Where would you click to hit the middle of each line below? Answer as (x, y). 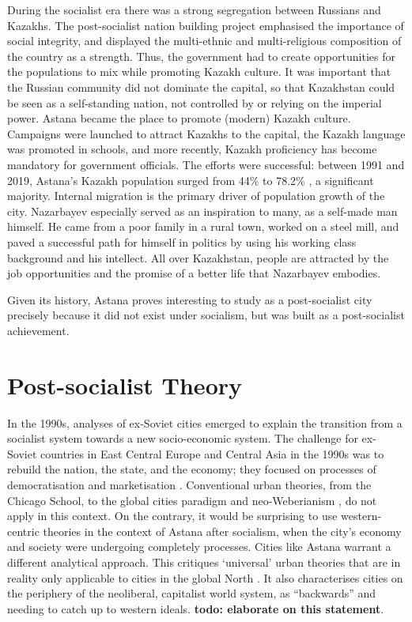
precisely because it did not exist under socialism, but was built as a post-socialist (206, 315)
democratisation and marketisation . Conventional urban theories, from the (189, 484)
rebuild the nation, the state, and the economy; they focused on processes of (192, 469)
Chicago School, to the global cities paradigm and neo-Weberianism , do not (192, 500)
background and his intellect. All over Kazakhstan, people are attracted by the (198, 257)
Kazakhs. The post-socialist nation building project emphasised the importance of (206, 25)
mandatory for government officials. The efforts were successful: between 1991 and (206, 164)
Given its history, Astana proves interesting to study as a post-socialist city (190, 299)
